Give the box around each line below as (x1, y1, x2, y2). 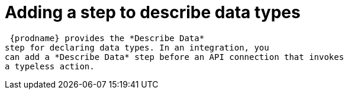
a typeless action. (5, 61, 95, 71)
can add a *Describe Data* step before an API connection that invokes (5, 52, 344, 62)
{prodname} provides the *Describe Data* (9, 33, 205, 43)
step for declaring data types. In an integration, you (5, 42, 269, 52)
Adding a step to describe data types (5, 2, 301, 22)
